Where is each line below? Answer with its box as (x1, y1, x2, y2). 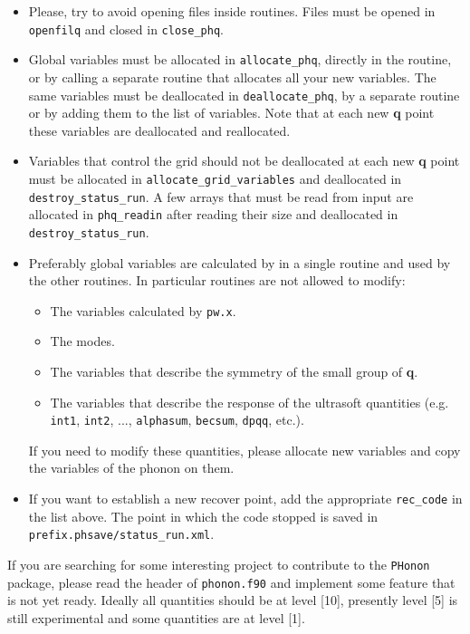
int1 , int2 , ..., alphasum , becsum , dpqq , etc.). (50, 410, 304, 429)
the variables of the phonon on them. (28, 458, 235, 477)
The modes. (50, 331, 115, 351)
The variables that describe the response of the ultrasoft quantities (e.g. (50, 392, 449, 411)
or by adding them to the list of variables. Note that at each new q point (28, 103, 435, 122)
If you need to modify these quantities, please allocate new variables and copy (28, 440, 461, 459)
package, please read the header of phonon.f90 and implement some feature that (7, 572, 456, 591)
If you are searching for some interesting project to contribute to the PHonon (7, 554, 430, 573)
